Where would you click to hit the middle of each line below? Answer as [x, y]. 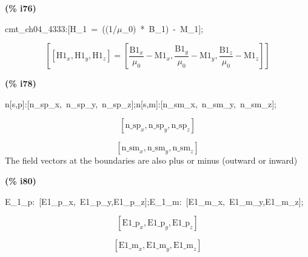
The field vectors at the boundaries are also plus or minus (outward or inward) [151, 160]
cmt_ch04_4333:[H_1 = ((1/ [61, 28]
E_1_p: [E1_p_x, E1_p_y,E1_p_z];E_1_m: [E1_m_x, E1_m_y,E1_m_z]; [154, 201]
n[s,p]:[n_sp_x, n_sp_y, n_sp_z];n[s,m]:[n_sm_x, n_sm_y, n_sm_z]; [141, 103]
